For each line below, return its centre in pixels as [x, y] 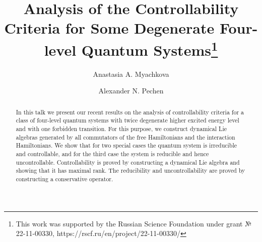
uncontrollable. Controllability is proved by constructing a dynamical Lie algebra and [128, 162]
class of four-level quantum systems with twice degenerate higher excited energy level [127, 120]
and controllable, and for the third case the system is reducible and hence [112, 154]
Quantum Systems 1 [150, 48]
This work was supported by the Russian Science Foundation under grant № [134, 223]
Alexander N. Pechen [131, 91]
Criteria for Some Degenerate [109, 28]
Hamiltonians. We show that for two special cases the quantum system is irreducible [126, 145]
